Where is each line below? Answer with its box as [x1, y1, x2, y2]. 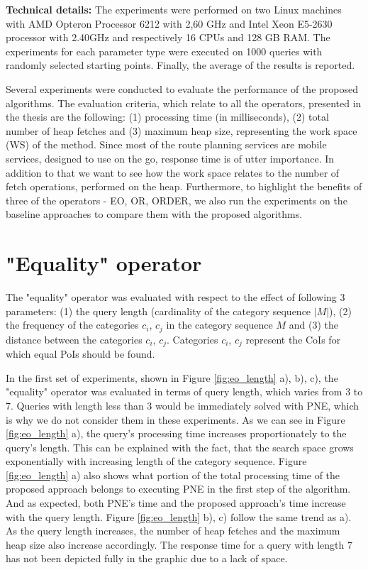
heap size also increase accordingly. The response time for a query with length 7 [6, 537, 352, 552]
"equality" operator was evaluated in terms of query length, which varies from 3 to [6, 384, 363, 399]
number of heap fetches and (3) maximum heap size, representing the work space [6, 123, 357, 138]
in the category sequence [166, 317, 273, 332]
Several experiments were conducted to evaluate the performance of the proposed [6, 81, 358, 96]
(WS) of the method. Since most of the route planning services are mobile [6, 137, 327, 152]
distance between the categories [6, 331, 143, 346]
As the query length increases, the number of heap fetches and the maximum [6, 523, 340, 538]
